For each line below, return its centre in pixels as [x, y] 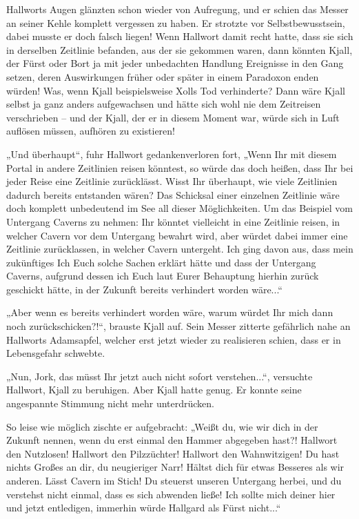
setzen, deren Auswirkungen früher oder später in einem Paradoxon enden [163, 76]
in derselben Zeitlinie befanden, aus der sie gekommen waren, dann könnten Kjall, [179, 49]
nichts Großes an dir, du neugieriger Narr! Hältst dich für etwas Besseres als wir [175, 467]
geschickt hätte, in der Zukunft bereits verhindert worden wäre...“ [144, 289]
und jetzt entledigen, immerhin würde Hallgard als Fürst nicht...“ [144, 508]
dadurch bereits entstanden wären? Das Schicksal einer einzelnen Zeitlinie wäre [173, 194]
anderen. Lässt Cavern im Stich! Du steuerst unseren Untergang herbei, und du [174, 480]
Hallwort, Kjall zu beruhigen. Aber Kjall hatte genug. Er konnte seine [154, 390]
